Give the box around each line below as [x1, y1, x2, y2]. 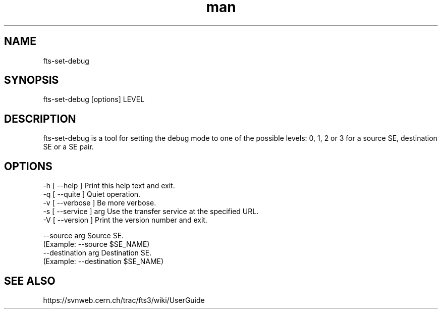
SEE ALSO [4, 274, 56, 287]
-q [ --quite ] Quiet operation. [43, 190, 141, 199]
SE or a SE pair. [43, 142, 94, 151]
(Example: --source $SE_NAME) [43, 240, 150, 249]
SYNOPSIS [4, 74, 59, 87]
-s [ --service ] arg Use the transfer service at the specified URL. [43, 207, 259, 216]
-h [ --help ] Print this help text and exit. [43, 181, 175, 190]
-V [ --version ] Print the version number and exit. [43, 216, 207, 225]
